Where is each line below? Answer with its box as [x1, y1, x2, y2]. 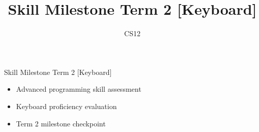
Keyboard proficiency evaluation [16, 100, 117, 111]
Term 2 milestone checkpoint [16, 118, 106, 128]
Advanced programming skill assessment [16, 84, 141, 94]
